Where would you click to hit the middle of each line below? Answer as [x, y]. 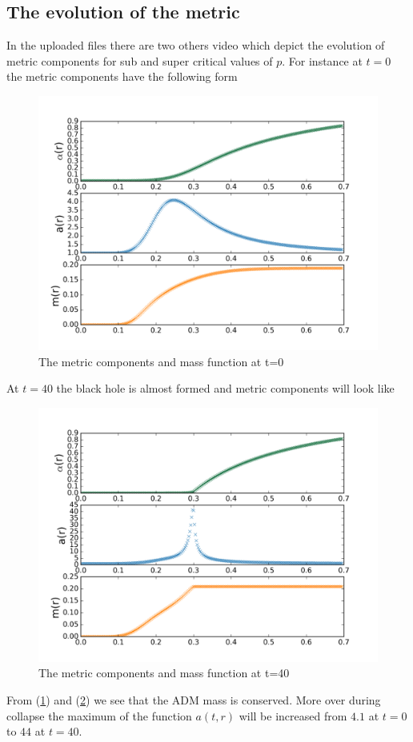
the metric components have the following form [122, 76]
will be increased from [293, 715]
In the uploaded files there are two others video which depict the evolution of [196, 45]
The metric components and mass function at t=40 [164, 673]
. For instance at [322, 60]
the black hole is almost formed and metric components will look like [225, 388]
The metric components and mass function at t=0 [161, 361]
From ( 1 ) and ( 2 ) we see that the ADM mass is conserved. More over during [194, 699]
